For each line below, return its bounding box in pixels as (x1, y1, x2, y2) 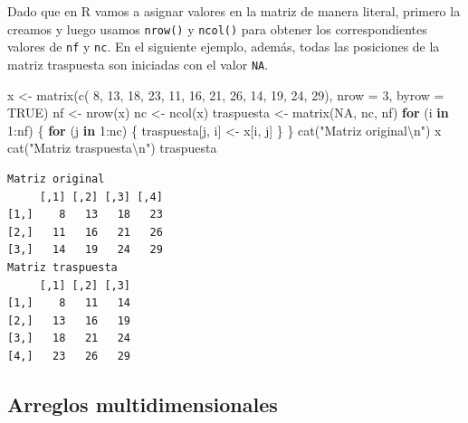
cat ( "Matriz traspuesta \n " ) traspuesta (7, 138, 217, 157)
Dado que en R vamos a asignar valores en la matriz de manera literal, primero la (7, 2, 461, 20)
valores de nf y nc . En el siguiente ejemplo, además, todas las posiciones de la (7, 37, 440, 56)
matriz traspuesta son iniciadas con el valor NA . (7, 54, 269, 73)
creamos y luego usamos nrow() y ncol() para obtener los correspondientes (7, 19, 427, 38)
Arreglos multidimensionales (7, 390, 278, 418)
